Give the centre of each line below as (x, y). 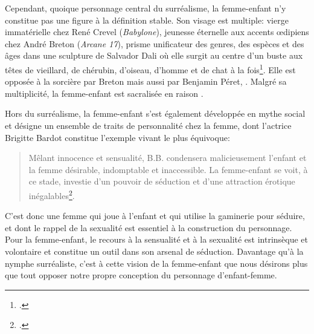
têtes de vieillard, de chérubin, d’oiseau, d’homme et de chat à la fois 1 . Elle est (150, 68)
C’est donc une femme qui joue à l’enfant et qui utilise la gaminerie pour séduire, (155, 216)
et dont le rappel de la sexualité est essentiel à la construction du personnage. (149, 227)
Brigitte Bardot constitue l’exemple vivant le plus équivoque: (117, 137)
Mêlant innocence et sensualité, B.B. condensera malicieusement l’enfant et (168, 158)
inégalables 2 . (52, 194)
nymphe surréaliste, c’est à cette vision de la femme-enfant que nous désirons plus (156, 263)
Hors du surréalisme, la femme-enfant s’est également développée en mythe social (155, 113)
